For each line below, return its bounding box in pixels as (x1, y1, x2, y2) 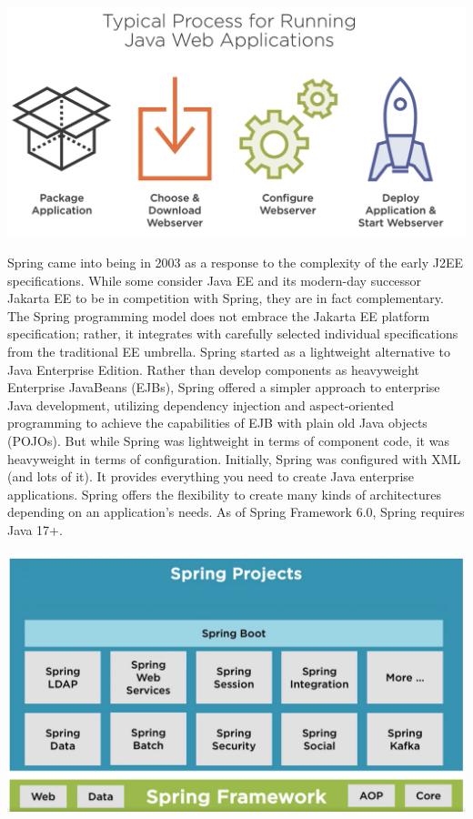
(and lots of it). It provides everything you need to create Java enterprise (7, 467, 415, 486)
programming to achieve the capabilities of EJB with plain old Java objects (7, 413, 428, 432)
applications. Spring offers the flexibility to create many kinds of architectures (7, 484, 441, 503)
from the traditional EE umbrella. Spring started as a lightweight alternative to (7, 342, 450, 361)
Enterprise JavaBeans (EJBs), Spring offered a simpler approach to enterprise (7, 378, 440, 397)
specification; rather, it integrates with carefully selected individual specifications (7, 324, 458, 343)
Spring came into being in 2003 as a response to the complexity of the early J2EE (7, 253, 464, 272)
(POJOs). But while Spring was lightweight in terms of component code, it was (7, 431, 449, 450)
